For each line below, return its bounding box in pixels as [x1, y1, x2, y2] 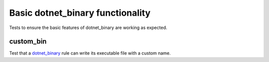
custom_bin [9, 37, 47, 46]
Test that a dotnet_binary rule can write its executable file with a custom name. [9, 50, 171, 56]
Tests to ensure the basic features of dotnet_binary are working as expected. [9, 25, 167, 31]
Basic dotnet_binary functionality [9, 7, 151, 18]
